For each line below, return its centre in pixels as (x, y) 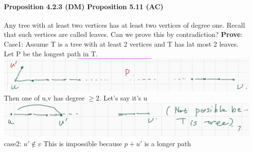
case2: (13, 143)
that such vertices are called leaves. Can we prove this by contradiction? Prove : (123, 34)
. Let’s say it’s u (123, 98)
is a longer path (168, 143)
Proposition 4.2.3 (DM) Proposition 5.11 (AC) (84, 6)
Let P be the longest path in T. (51, 53)
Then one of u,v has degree (44, 98)
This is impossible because (83, 143)
